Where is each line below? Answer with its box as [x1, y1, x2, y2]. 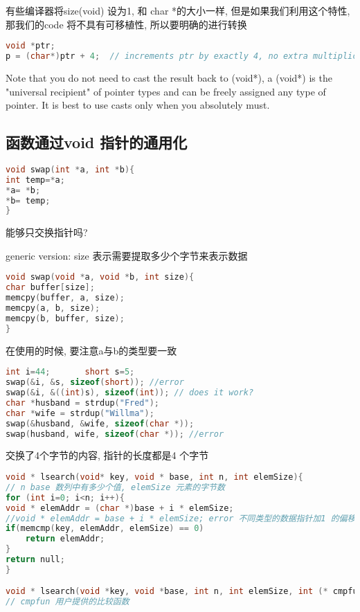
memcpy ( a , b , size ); [6, 303, 100, 314]
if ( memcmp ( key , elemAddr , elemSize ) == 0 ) [6, 523, 204, 534]
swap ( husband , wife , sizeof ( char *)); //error [6, 429, 224, 439]
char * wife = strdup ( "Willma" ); [6, 408, 154, 418]
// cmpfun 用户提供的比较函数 [6, 597, 129, 607]
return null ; [6, 555, 65, 565]
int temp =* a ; [6, 174, 65, 185]
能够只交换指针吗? [6, 225, 88, 240]
